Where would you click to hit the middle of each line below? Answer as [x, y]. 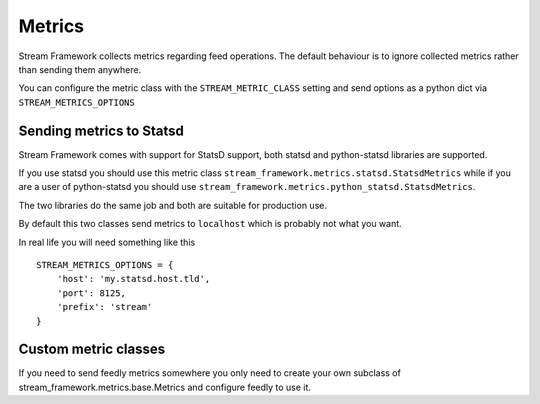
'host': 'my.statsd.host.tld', [133, 279]
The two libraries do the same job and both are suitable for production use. [172, 205]
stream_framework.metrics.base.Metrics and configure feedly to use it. [165, 387]
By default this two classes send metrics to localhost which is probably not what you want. [210, 224]
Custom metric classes [91, 349]
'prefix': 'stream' [104, 307]
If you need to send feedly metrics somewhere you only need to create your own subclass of [210, 373]
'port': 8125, [91, 293]
